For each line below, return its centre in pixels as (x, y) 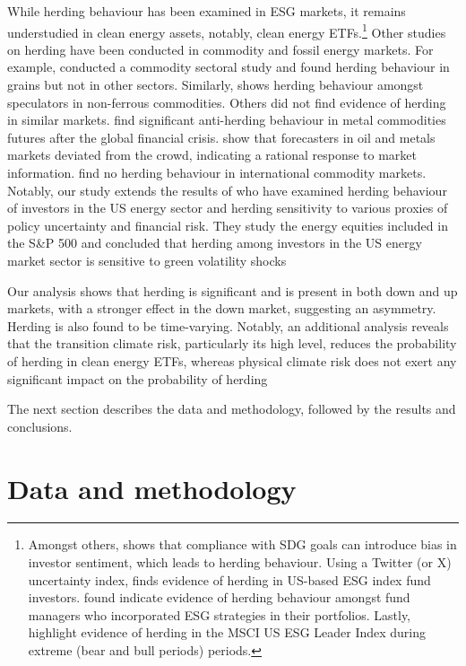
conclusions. (40, 426)
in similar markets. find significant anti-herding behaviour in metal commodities (227, 120)
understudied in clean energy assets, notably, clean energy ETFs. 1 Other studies (227, 31)
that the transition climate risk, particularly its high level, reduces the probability (232, 343)
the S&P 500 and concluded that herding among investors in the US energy (215, 243)
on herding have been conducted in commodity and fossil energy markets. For (220, 49)
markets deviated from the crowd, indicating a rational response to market (212, 155)
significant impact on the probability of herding (138, 378)
